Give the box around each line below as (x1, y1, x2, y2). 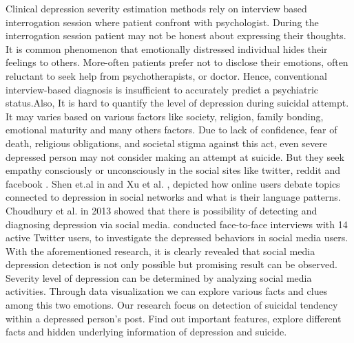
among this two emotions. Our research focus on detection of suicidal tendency (6, 298, 338, 312)
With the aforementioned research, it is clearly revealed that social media (6, 243, 315, 258)
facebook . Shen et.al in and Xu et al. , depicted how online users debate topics (6, 176, 340, 190)
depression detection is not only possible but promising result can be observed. (6, 257, 337, 272)
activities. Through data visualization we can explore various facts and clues (6, 284, 328, 298)
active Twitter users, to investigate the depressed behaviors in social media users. (6, 230, 348, 245)
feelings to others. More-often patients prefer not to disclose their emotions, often (6, 55, 348, 69)
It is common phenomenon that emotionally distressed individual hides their (6, 41, 328, 56)
